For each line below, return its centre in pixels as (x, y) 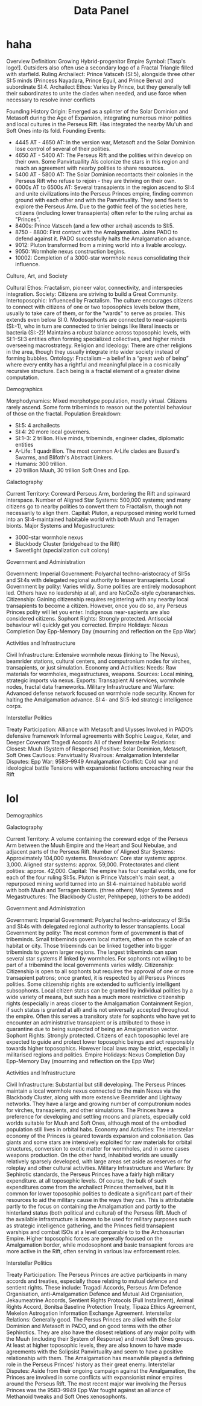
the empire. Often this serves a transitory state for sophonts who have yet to (101, 1016)
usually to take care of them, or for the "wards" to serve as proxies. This (96, 313)
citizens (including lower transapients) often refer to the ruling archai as (104, 212)
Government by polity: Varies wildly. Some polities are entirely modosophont (101, 586)
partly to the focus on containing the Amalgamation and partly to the (91, 1206)
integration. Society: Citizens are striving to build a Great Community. (92, 294)
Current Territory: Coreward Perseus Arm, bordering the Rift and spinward (98, 493)
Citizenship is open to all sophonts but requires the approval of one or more (100, 971)
